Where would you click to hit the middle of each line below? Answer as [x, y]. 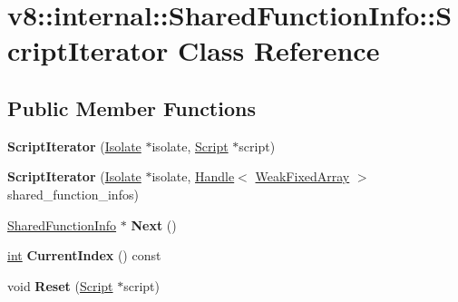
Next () [154, 224]
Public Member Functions [132, 107]
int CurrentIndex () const [84, 255]
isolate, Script [190, 146]
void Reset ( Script [60, 285]
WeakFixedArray [302, 176]
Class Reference [278, 50]
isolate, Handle [193, 176]
